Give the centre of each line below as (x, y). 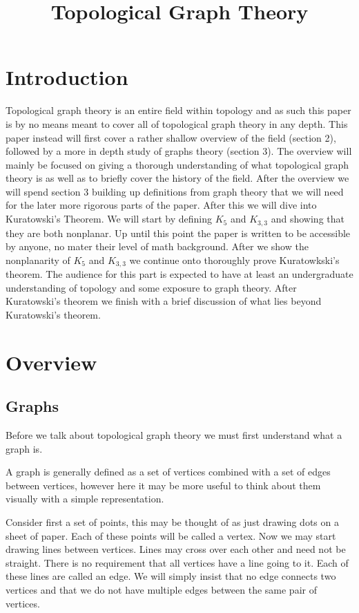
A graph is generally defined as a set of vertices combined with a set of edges (168, 472)
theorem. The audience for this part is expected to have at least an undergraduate (179, 274)
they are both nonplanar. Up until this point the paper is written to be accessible (178, 233)
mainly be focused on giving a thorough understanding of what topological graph (177, 164)
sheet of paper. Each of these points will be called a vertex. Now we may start (171, 535)
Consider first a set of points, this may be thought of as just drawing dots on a (172, 522)
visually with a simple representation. (85, 499)
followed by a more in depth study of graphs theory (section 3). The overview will (179, 151)
